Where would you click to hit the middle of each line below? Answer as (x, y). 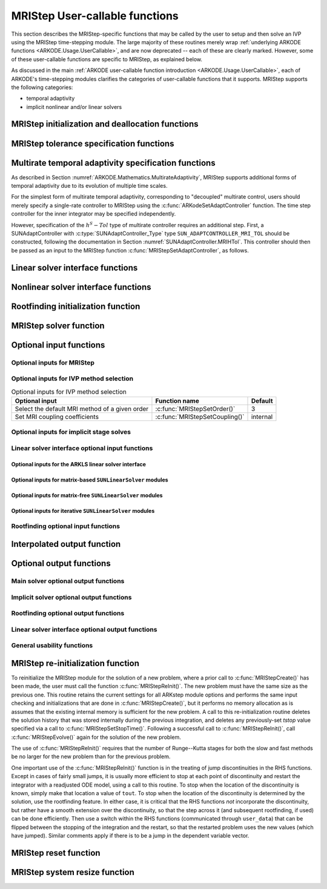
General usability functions (52, 646)
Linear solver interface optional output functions (84, 629)
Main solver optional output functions (68, 581)
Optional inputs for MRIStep (53, 362)
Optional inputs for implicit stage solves (71, 432)
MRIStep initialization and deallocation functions (105, 124)
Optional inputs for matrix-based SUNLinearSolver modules (90, 480)
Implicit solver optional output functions (71, 597)
